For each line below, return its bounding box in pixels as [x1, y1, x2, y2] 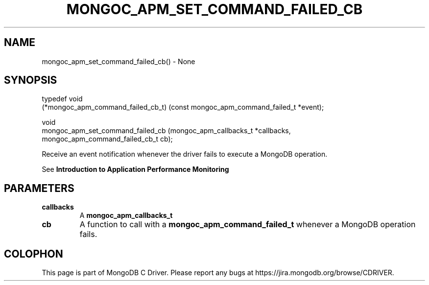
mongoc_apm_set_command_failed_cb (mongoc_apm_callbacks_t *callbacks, [42, 126, 291, 135]
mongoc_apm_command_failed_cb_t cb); [42, 135, 173, 143]
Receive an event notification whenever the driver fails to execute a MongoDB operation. [42, 150, 328, 159]
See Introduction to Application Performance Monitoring [42, 165, 229, 174]
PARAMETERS [4, 182, 74, 194]
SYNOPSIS [4, 74, 57, 87]
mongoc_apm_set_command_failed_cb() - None [42, 57, 195, 66]
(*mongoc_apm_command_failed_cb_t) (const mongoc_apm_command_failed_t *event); [42, 103, 324, 112]
